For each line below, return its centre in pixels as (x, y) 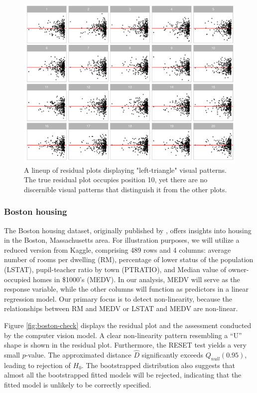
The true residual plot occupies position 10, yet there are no (116, 180)
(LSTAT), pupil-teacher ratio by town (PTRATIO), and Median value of (115, 269)
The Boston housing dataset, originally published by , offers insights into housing (128, 230)
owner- (239, 269)
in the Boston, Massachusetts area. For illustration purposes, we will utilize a (122, 240)
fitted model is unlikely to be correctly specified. (78, 384)
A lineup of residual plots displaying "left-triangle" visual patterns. (125, 170)
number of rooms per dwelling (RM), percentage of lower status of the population (129, 259)
